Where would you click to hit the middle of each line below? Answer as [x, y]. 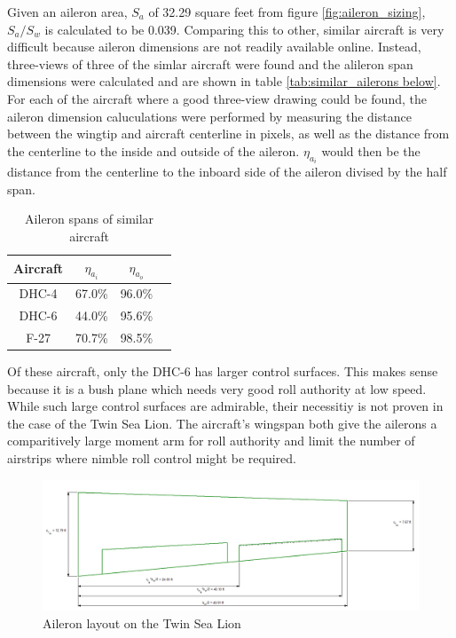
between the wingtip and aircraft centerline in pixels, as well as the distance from [228, 134]
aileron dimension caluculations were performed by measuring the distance [209, 116]
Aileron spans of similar [90, 219]
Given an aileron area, [67, 12]
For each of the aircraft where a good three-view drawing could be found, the [217, 98]
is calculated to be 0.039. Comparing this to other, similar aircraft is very [244, 29]
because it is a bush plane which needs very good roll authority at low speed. [217, 388]
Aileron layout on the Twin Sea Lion [142, 622]
